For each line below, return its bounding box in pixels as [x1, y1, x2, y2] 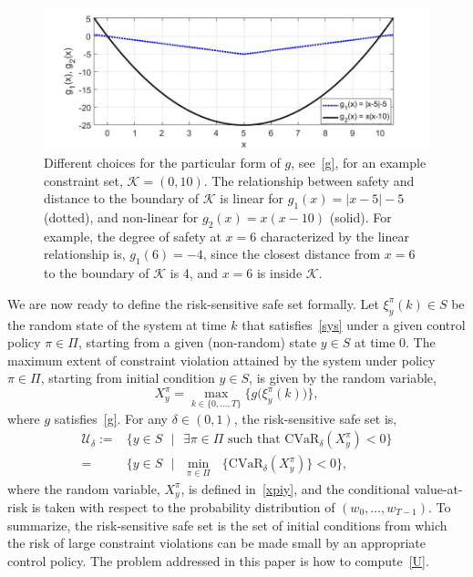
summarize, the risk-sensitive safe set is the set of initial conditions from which [7, 515, 447, 534]
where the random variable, [7, 479, 160, 498]
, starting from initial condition [40, 368, 215, 387]
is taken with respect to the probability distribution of [31, 498, 335, 517]
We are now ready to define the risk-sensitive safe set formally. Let [7, 294, 379, 313]
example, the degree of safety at [44, 226, 221, 245]
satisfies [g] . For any [54, 408, 168, 428]
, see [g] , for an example [291, 153, 427, 172]
